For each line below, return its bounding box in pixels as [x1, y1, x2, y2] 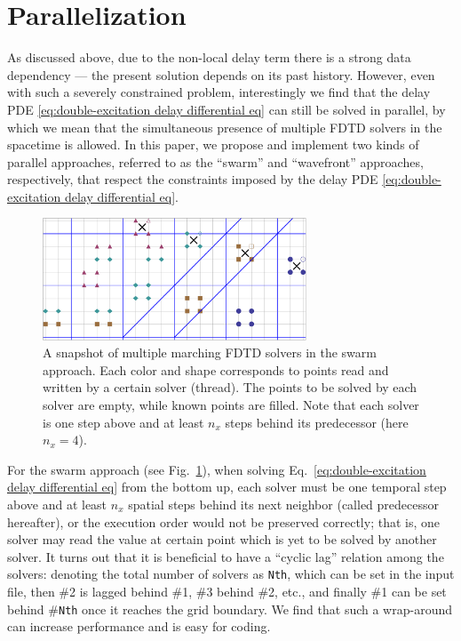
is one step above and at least [43, 413, 204, 431]
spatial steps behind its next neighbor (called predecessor [128, 495, 439, 514]
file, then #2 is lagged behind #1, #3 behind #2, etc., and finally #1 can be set [7, 582, 447, 601]
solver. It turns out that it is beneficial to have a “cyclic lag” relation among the [7, 547, 444, 565]
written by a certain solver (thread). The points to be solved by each [43, 378, 417, 397]
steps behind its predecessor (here [225, 413, 409, 431]
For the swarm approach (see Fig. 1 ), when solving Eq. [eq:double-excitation [7, 460, 426, 478]
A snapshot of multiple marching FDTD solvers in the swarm [43, 343, 377, 362]
